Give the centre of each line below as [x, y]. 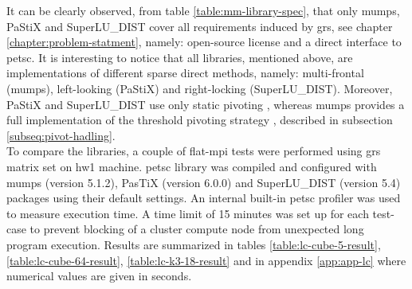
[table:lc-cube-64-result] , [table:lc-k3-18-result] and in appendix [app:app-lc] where [206, 260]
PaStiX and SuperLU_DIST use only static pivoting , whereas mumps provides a [206, 104]
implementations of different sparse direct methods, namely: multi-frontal [185, 73]
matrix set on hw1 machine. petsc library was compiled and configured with [192, 166]
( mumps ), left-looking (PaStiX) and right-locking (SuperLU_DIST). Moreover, [200, 88]
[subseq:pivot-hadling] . [61, 135]
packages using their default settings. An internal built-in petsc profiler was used [204, 198]
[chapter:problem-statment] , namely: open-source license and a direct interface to [204, 42]
